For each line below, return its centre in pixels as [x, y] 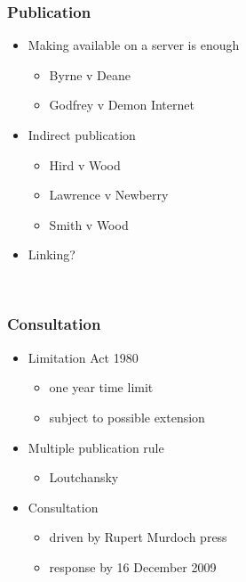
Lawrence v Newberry [109, 195]
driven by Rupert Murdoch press [138, 537]
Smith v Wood [89, 224]
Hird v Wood [85, 164]
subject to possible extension [127, 417]
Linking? [52, 254]
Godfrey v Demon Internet [122, 105]
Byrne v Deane [90, 74]
